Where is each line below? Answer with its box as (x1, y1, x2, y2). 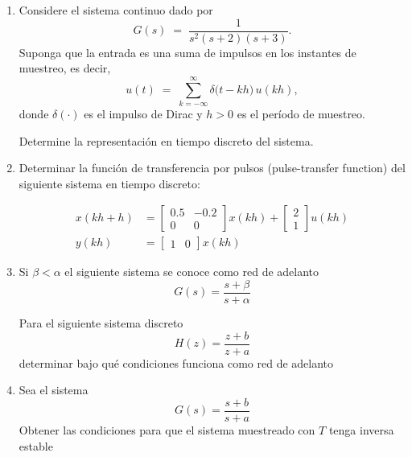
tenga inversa (328, 421, 394, 438)
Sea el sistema (19, 381, 89, 398)
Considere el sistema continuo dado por (19, 2, 213, 18)
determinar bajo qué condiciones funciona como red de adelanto (19, 354, 334, 371)
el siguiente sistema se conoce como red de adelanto (64, 263, 319, 280)
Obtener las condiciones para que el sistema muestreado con (19, 421, 315, 438)
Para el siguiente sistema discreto (19, 315, 183, 331)
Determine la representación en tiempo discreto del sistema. (19, 132, 314, 149)
